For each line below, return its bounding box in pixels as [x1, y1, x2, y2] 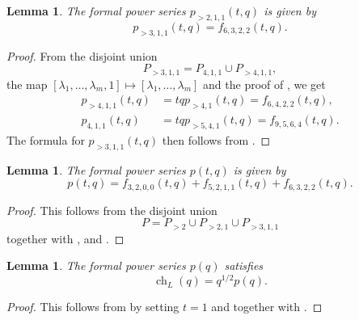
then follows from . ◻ [162, 131, 271, 148]
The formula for [6, 131, 85, 148]
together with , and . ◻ [6, 229, 125, 246]
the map [6, 75, 48, 92]
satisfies [224, 257, 264, 274]
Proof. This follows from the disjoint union [6, 201, 218, 218]
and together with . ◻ [211, 298, 323, 315]
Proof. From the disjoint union [6, 47, 158, 64]
